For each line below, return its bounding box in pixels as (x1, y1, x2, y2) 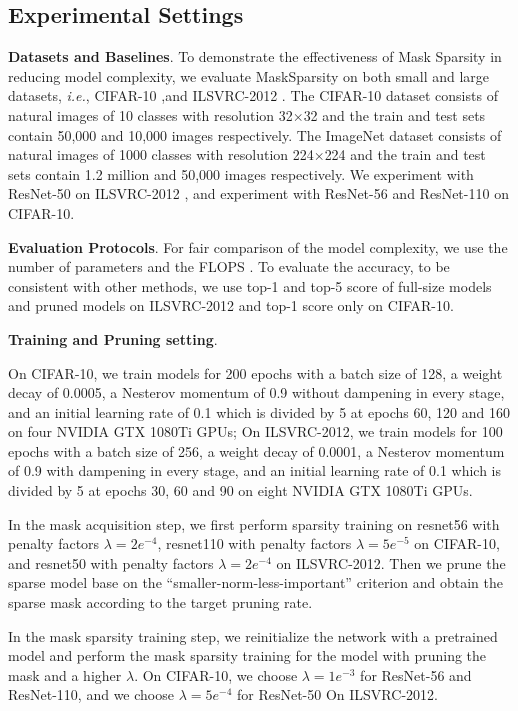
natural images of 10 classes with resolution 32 (8, 104, 293, 125)
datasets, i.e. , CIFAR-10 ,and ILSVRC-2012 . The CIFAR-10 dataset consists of (8, 85, 498, 106)
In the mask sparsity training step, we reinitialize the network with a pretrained (8, 625, 498, 646)
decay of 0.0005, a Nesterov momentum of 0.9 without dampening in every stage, (8, 382, 505, 403)
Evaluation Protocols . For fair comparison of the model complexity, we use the (8, 236, 508, 257)
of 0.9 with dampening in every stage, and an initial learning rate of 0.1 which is (8, 460, 502, 481)
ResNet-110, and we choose (8, 684, 174, 705)
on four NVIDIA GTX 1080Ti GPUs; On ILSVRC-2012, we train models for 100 (8, 421, 503, 442)
